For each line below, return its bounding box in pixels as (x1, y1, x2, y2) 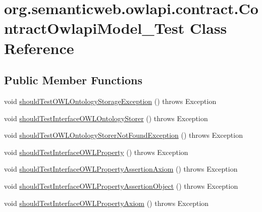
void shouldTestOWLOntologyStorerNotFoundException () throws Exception (4, 130, 243, 140)
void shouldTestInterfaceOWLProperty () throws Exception (4, 146, 188, 157)
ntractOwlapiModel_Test (4, 18, 185, 38)
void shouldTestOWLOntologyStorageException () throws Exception (4, 95, 217, 106)
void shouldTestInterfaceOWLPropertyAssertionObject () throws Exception (4, 180, 238, 191)
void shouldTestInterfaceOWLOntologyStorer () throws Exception (4, 113, 208, 123)
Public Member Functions (4, 72, 142, 88)
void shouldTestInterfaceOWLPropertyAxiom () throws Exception (4, 197, 209, 208)
